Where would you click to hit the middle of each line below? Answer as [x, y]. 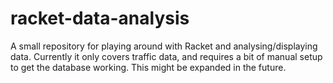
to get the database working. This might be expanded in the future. [148, 67]
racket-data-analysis [100, 18]
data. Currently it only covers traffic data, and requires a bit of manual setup [166, 56]
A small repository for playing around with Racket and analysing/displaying [164, 46]
